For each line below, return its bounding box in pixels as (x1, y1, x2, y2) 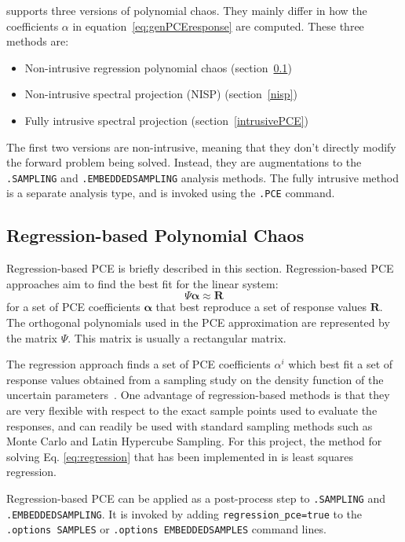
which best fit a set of (288, 356, 393, 372)
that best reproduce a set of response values (155, 298, 367, 315)
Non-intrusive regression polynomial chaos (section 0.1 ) (24, 59, 292, 75)
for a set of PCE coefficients (6, 298, 140, 315)
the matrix (6, 329, 57, 346)
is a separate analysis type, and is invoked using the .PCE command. (6, 185, 335, 201)
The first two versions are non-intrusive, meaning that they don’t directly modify (6, 138, 396, 155)
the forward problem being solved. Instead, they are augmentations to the (6, 154, 362, 170)
